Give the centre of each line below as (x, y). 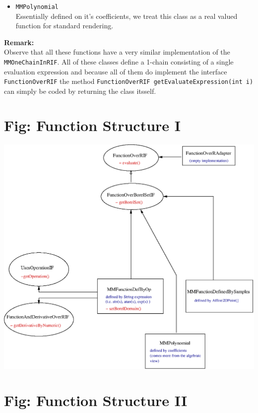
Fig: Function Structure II (96, 400)
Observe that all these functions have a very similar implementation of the (117, 52)
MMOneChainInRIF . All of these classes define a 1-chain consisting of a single (119, 62)
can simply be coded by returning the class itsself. (80, 91)
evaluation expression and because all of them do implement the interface (116, 71)
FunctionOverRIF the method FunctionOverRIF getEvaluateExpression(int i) (129, 81)
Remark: (19, 42)
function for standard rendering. (64, 26)
